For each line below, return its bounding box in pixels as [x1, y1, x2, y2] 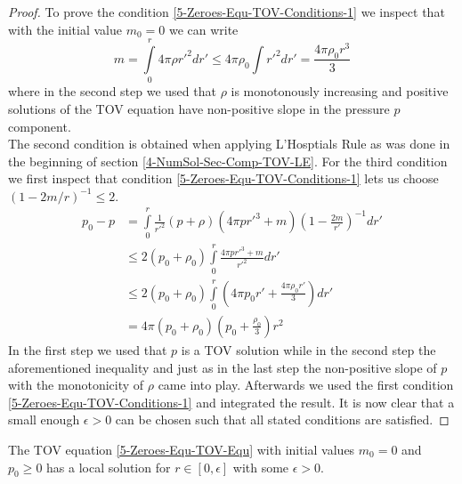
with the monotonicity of [8, 375, 144, 394]
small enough [8, 410, 80, 429]
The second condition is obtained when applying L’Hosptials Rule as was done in [8, 134, 450, 153]
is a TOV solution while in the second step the [181, 340, 436, 359]
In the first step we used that [8, 340, 167, 359]
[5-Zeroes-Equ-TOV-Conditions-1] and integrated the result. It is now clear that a [8, 392, 455, 411]
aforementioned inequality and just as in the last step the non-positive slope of [8, 358, 437, 376]
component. [8, 117, 71, 135]
